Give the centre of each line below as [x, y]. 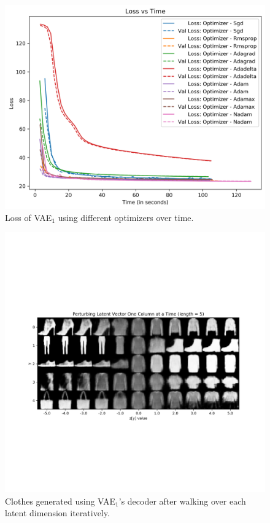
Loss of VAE [29, 217]
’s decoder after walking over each [182, 501]
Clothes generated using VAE [60, 501]
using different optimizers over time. [126, 217]
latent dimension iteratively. [57, 513]
